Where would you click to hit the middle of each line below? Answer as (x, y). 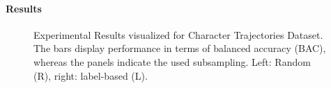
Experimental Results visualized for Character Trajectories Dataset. (178, 34)
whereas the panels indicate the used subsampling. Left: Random (172, 61)
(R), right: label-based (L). (91, 75)
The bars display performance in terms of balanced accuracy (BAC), (180, 48)
